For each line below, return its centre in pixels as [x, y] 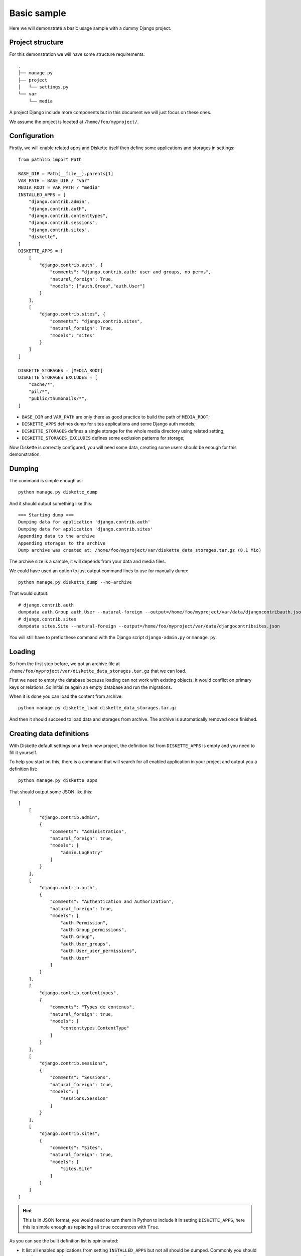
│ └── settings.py [43, 87]
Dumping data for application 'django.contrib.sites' [86, 529]
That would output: [29, 593]
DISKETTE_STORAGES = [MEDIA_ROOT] [60, 370]
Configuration [32, 136]
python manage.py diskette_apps [58, 780]
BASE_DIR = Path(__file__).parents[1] [66, 174]
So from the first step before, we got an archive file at [65, 664]
